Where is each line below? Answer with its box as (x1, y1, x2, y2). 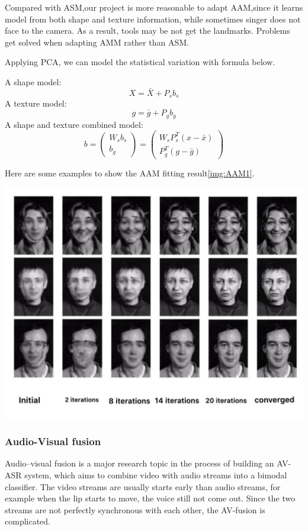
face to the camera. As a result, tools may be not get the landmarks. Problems (5, 24, 290, 37)
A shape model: (5, 75, 62, 88)
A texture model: (5, 97, 67, 110)
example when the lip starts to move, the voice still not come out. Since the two (5, 492, 296, 504)
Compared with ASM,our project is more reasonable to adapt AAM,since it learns (5, 1, 303, 13)
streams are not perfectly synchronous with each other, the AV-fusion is (5, 503, 265, 516)
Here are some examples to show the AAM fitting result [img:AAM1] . (5, 166, 255, 179)
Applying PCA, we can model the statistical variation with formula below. (5, 56, 275, 68)
